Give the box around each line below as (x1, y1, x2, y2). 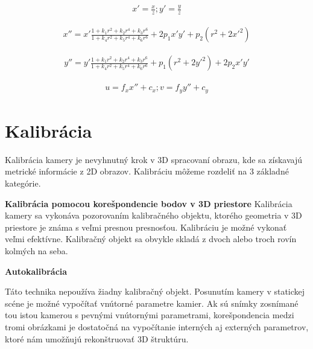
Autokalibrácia (5, 264, 68, 277)
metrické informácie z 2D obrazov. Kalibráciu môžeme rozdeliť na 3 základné (5, 165, 289, 178)
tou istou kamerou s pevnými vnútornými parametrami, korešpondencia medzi (5, 309, 294, 321)
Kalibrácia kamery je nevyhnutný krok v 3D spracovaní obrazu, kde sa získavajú (5, 153, 302, 165)
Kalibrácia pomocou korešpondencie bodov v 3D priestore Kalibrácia (5, 197, 292, 210)
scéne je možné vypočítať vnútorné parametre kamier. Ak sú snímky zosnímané (5, 296, 299, 309)
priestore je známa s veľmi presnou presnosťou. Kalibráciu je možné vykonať (5, 220, 287, 233)
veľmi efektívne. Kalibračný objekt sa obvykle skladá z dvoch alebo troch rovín (5, 232, 297, 245)
